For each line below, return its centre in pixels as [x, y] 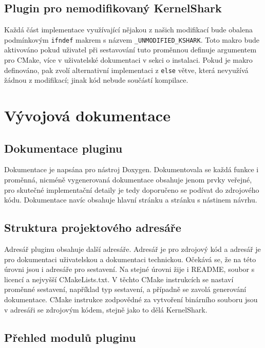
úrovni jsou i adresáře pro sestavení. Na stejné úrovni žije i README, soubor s [129, 269]
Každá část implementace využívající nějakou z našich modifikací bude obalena [128, 30]
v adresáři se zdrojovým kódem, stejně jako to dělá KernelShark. [106, 309]
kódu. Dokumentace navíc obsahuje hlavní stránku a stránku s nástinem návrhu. [131, 200]
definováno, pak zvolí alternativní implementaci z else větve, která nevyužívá [126, 70]
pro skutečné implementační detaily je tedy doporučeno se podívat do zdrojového [132, 189]
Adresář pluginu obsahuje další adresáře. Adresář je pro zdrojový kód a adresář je [132, 249]
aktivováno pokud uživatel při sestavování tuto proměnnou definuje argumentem [130, 50]
